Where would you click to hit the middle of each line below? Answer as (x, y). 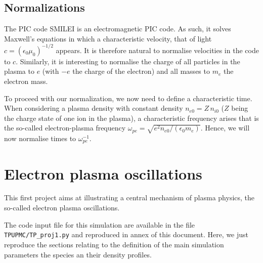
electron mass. (26, 81)
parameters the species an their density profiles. (78, 254)
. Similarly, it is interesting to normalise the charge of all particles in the (128, 61)
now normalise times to (40, 138)
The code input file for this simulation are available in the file (100, 224)
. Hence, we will (225, 128)
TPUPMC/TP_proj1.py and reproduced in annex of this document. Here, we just (126, 234)
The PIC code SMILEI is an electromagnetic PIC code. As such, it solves (118, 29)
